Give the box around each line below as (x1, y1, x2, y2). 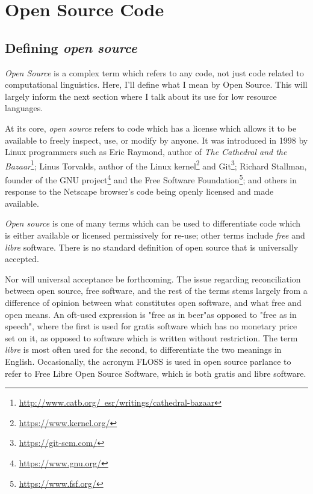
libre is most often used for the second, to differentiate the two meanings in (5, 343, 282, 356)
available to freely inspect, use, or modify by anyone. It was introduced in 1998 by (5, 133, 308, 146)
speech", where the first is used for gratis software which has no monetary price (5, 320, 297, 332)
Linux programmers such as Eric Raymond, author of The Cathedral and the (5, 145, 287, 158)
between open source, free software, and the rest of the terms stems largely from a (5, 284, 308, 297)
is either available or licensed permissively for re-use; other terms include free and (5, 229, 305, 242)
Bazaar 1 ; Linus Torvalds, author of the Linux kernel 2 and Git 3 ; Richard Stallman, (5, 157, 307, 172)
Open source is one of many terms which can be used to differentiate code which (5, 217, 301, 230)
